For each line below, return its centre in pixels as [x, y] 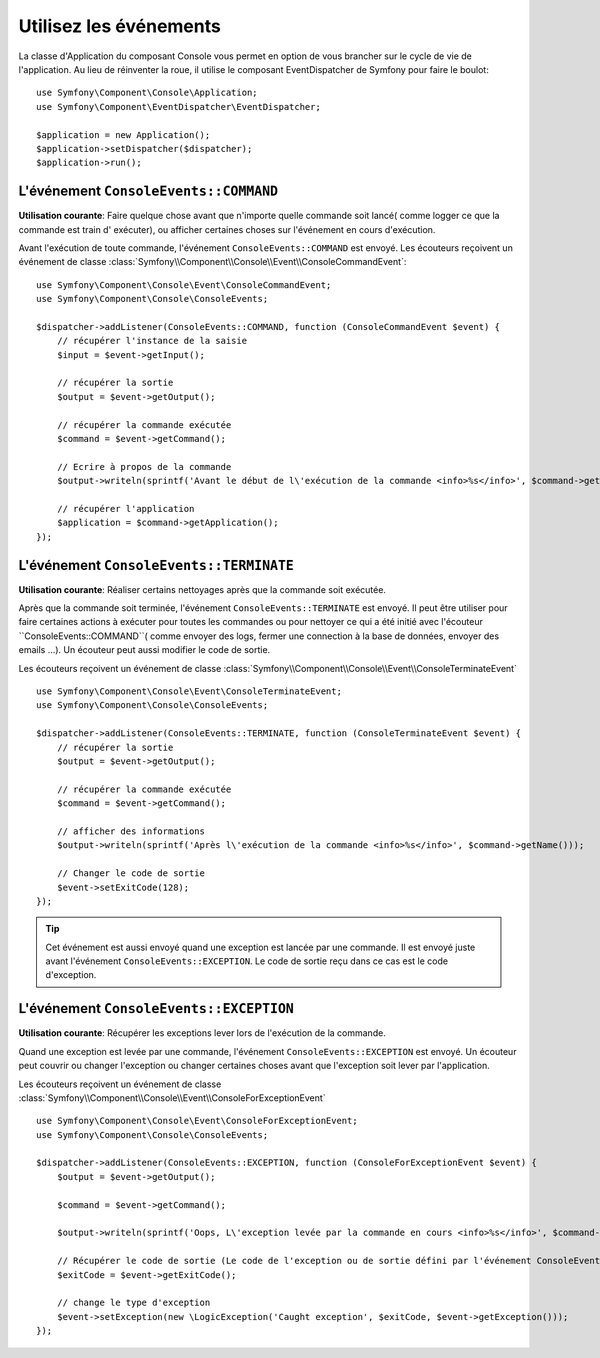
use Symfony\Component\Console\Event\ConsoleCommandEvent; [184, 284]
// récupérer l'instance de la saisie [152, 341]
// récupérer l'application [125, 508]
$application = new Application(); [123, 134]
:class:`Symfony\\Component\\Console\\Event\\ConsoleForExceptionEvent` [172, 1097]
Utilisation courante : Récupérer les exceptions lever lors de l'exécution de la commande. [202, 1033]
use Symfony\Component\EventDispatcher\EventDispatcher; [179, 106]
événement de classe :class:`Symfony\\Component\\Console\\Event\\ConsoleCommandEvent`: [212, 262]
